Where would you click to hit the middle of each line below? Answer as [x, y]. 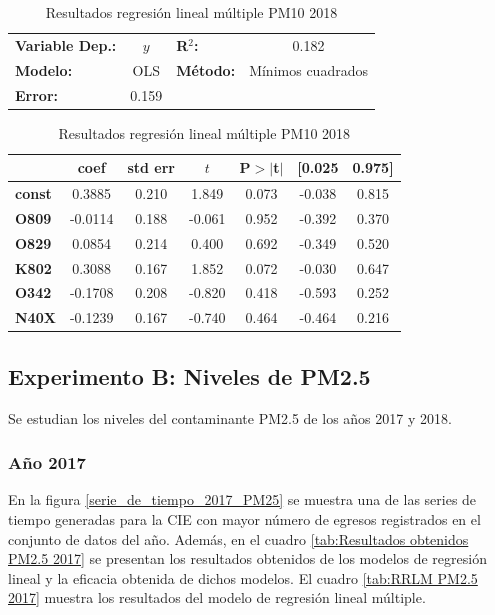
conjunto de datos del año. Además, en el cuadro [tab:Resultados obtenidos [238, 538]
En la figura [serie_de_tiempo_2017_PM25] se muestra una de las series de [242, 499]
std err [151, 167]
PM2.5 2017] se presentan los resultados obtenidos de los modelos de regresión [247, 558]
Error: [37, 94]
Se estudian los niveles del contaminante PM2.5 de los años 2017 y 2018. [230, 417]
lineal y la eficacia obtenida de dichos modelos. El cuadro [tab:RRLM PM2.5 [243, 577]
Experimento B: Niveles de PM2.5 [189, 375]
